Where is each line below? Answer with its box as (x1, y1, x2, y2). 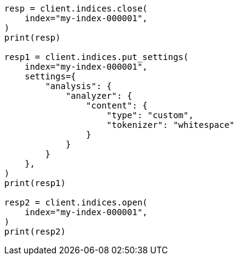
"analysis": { (45, 81, 112, 91)
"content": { (86, 101, 148, 110)
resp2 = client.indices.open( (4, 198, 148, 207)
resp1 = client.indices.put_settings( (4, 52, 189, 62)
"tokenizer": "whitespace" (106, 120, 235, 130)
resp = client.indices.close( (4, 4, 148, 13)
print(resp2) (4, 227, 66, 236)
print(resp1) (4, 178, 66, 188)
